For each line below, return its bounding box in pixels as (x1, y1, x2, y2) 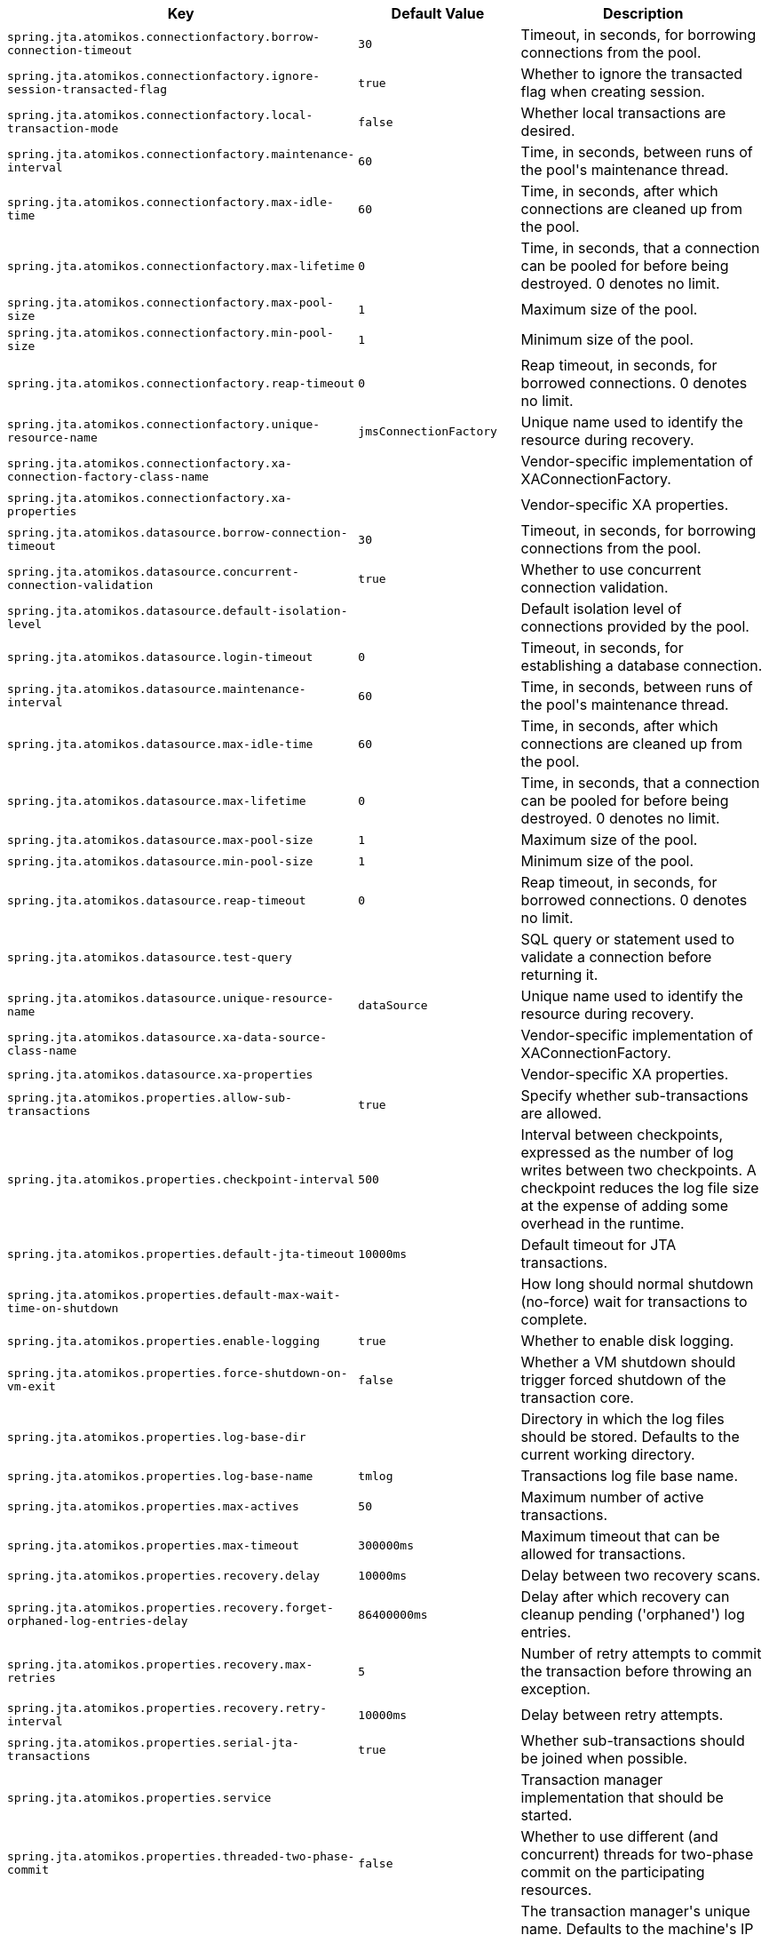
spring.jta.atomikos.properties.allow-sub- (7, 1091, 292, 1104)
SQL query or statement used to (520, 930, 734, 948)
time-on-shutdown (7, 1302, 119, 1315)
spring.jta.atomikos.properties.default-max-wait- (7, 1288, 341, 1302)
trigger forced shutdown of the (520, 1371, 726, 1389)
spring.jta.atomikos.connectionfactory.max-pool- (7, 296, 334, 309)
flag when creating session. (520, 83, 705, 100)
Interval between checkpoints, (520, 1126, 723, 1143)
